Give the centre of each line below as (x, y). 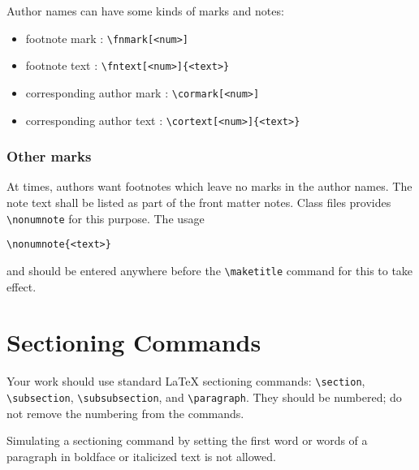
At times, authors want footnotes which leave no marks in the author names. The (209, 186)
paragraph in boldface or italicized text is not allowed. (141, 456)
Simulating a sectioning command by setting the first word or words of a (187, 440)
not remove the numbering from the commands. (125, 413)
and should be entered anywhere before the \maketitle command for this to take (210, 270)
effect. (22, 286)
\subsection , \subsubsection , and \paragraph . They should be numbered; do (204, 397)
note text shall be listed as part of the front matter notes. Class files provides (199, 203)
